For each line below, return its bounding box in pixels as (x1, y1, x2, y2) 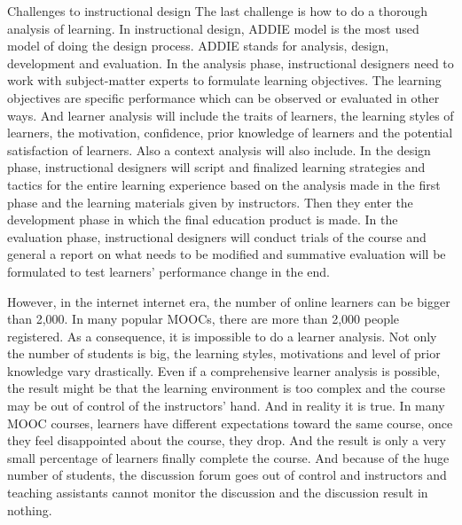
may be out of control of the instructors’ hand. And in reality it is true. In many (7, 396, 445, 415)
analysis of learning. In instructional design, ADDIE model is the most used (7, 19, 419, 37)
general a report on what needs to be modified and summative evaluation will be (7, 245, 446, 263)
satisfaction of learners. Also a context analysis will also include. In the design (7, 140, 431, 159)
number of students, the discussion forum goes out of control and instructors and (7, 466, 447, 484)
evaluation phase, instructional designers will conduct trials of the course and (7, 227, 427, 246)
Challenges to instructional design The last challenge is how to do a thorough (7, 2, 428, 20)
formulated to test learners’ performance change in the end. (7, 262, 330, 280)
